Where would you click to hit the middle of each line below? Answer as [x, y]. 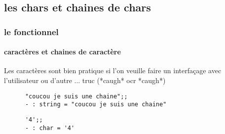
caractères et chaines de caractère [62, 52]
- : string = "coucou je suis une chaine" [96, 105]
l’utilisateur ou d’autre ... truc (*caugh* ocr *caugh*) [85, 80]
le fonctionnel [31, 31]
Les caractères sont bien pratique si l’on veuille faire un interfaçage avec [113, 70]
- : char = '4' [50, 128]
